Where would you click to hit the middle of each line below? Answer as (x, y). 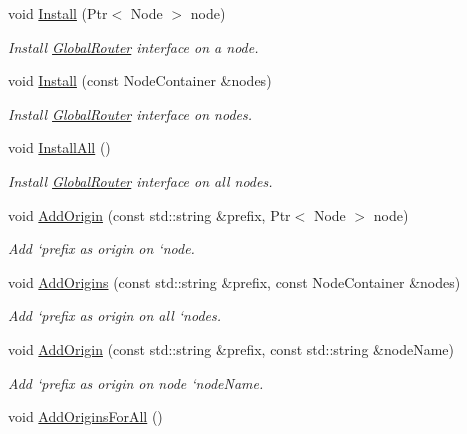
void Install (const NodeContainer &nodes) (140, 80)
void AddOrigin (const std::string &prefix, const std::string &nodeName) (231, 348)
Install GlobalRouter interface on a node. (133, 46)
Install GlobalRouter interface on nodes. (130, 113)
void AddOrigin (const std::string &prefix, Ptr (149, 214)
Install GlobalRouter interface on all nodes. (140, 180)
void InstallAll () (59, 147)
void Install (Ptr (58, 13)
